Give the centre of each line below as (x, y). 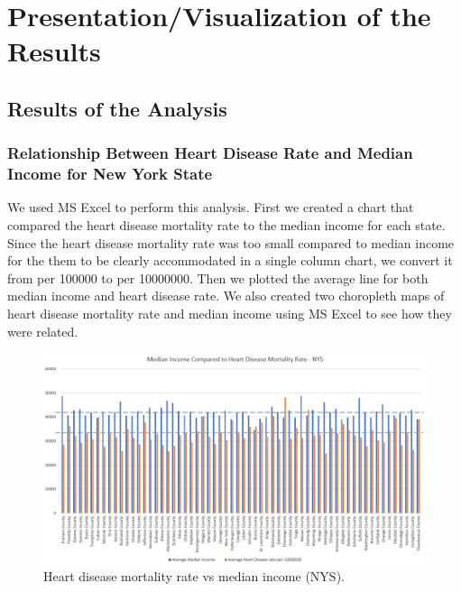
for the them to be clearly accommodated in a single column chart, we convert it (230, 260)
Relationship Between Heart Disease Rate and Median (210, 153)
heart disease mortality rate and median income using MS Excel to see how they (230, 314)
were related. (43, 331)
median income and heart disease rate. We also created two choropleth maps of (226, 296)
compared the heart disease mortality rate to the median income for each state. (226, 225)
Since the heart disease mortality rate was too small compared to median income (231, 242)
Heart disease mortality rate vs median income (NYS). (194, 576)
